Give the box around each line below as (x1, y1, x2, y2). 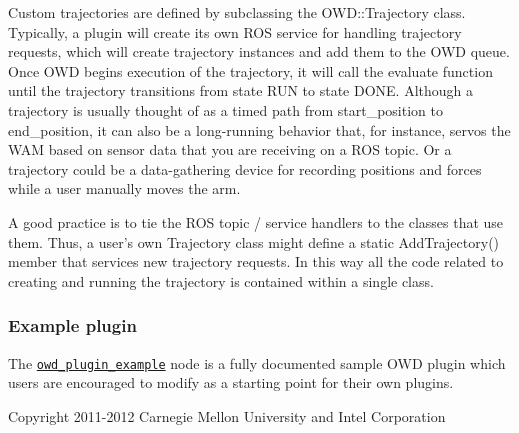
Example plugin (8, 313, 137, 338)
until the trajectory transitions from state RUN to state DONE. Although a (8, 80, 474, 101)
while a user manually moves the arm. (8, 178, 241, 199)
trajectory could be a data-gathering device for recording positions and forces (8, 158, 482, 179)
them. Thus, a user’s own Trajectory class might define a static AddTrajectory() (8, 231, 500, 252)
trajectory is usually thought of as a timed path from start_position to (8, 99, 443, 120)
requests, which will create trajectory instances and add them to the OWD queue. (8, 41, 510, 62)
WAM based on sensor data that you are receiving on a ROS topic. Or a (8, 139, 452, 160)
